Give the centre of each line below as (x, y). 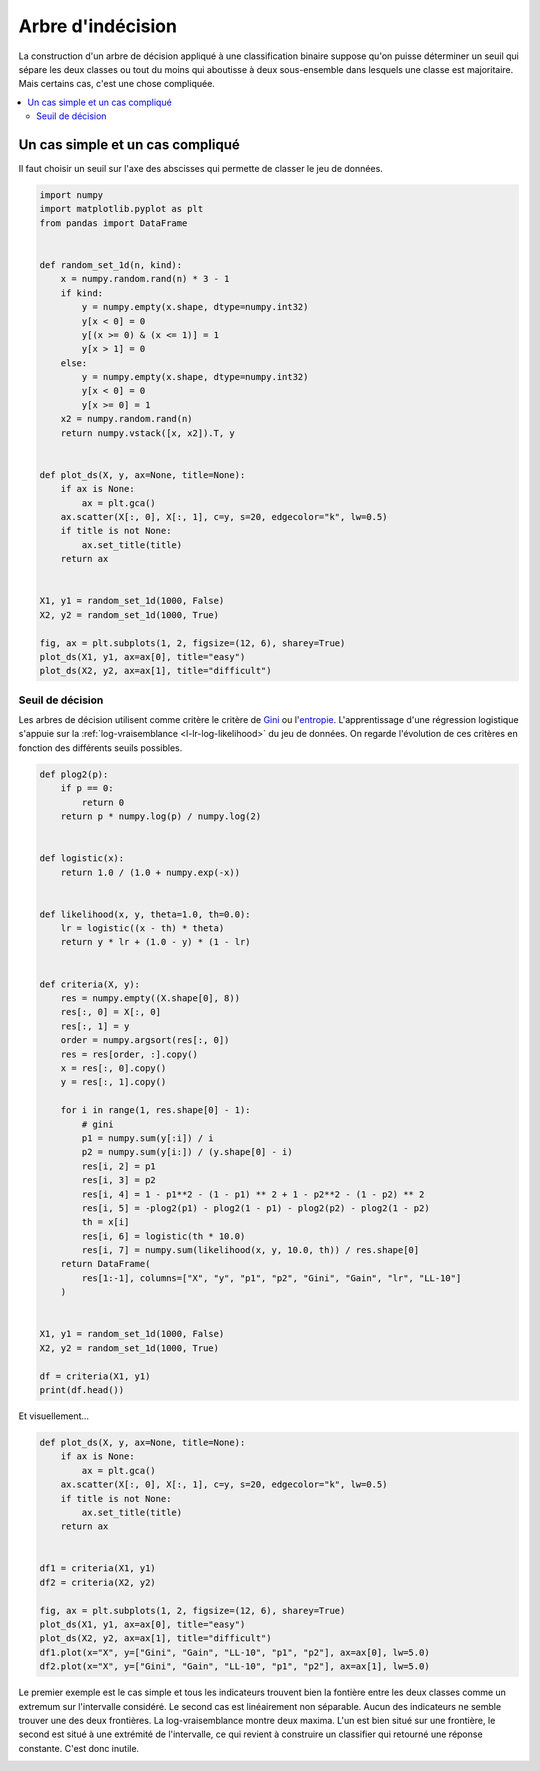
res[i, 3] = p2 (119, 1180)
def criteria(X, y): (89, 984)
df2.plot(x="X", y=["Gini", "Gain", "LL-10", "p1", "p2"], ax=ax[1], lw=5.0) (234, 1666)
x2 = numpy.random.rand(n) (127, 419)
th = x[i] (105, 1222)
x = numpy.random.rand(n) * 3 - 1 (145, 279)
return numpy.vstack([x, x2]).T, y (147, 433)
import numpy (71, 195)
